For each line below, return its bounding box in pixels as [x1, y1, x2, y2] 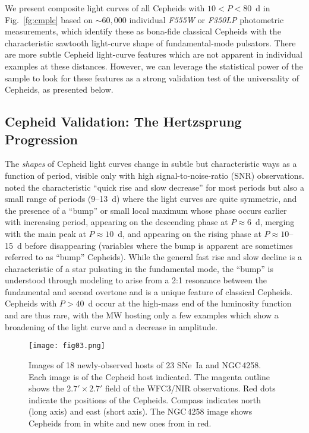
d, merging [255, 216, 295, 228]
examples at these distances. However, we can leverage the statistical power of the [5, 59, 303, 72]
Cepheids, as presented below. [5, 83, 113, 96]
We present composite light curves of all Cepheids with [5, 2, 205, 14]
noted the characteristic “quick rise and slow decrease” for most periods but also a [5, 181, 304, 193]
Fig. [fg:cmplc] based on [5, 13, 93, 26]
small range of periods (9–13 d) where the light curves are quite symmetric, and [5, 192, 297, 205]
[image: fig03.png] [29, 342, 105, 350]
